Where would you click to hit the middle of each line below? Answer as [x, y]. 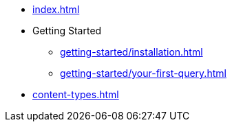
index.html [56, 9]
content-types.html [76, 94]
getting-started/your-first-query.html [143, 73]
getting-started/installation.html [131, 52]
